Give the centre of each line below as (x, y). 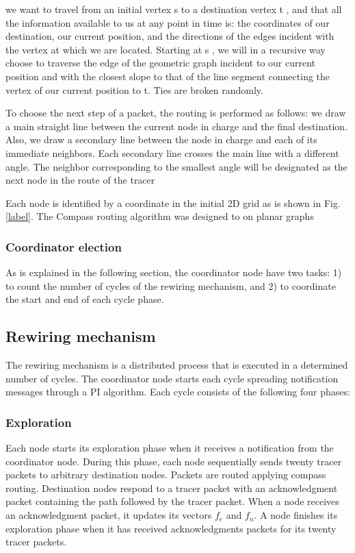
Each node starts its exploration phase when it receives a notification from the (170, 448)
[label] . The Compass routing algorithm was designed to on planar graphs (160, 216)
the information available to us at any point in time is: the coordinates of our (168, 22)
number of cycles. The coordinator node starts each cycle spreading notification (172, 378)
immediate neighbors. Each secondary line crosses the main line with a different (172, 152)
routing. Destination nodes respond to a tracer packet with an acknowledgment (172, 488)
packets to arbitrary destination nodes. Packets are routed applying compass (166, 475)
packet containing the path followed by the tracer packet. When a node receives (172, 501)
